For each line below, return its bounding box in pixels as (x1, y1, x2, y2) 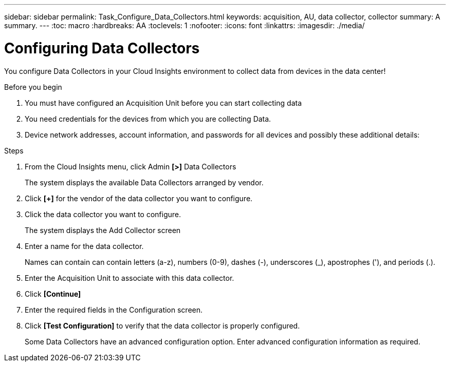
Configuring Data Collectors (4, 39, 200, 57)
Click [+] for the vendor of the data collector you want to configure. (25, 194, 253, 203)
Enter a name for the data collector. (25, 241, 144, 251)
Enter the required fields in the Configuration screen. (25, 305, 203, 314)
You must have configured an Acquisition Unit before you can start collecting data (25, 98, 302, 107)
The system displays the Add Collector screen (25, 225, 181, 235)
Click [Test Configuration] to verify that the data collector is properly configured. (25, 321, 300, 330)
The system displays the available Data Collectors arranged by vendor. (25, 178, 264, 187)
